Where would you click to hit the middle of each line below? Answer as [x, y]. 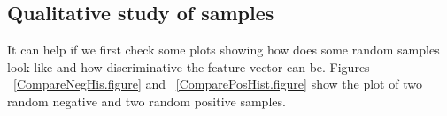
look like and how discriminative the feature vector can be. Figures [189, 66]
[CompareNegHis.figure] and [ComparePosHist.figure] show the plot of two [218, 84]
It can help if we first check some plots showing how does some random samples [223, 50]
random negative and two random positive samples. [146, 101]
